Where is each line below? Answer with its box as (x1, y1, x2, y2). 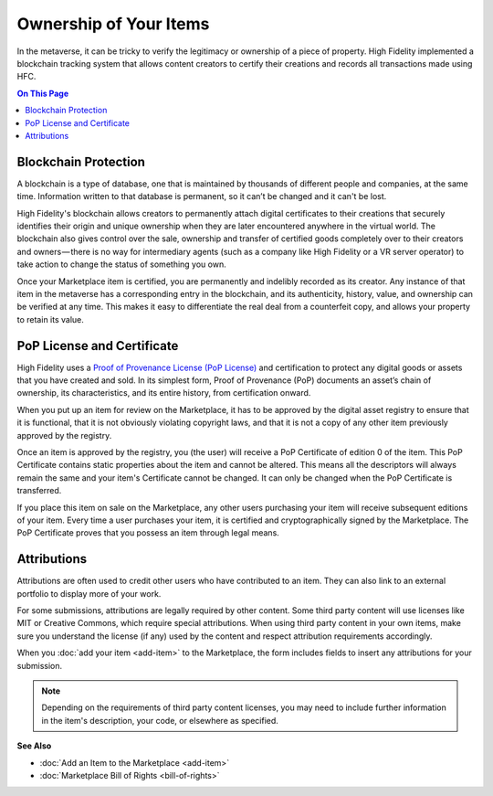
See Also (16, 740, 52, 751)
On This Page (16, 88, 69, 99)
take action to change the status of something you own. (16, 259, 227, 270)
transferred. (16, 485, 62, 496)
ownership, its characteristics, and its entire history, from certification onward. (16, 387, 311, 398)
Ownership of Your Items (16, 14, 210, 34)
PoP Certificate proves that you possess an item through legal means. (16, 527, 280, 538)
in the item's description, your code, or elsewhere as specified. (41, 715, 278, 726)
